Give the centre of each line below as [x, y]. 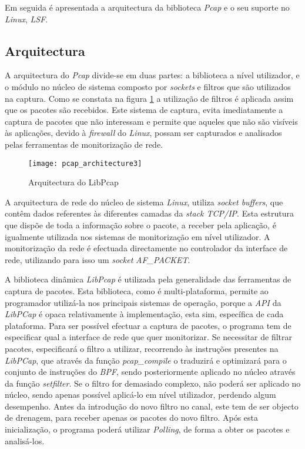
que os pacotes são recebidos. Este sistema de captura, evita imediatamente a [144, 110]
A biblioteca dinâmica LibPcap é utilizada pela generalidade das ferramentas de [148, 279]
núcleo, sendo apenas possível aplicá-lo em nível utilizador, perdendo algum [140, 395]
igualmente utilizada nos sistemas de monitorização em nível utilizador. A [138, 236]
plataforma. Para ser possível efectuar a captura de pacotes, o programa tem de [148, 325]
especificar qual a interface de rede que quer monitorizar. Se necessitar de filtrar [149, 337]
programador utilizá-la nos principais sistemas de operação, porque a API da [143, 302]
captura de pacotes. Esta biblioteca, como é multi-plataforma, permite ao [137, 290]
